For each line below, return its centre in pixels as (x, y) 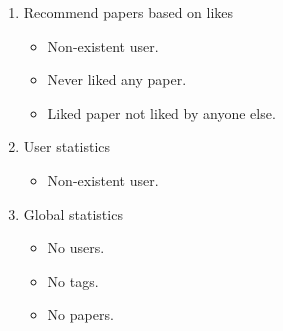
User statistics (67, 146)
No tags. (73, 280)
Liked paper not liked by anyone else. (161, 112)
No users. (76, 247)
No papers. (80, 314)
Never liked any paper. (117, 79)
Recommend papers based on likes (128, 12)
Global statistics (73, 213)
